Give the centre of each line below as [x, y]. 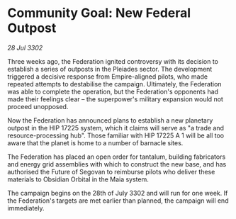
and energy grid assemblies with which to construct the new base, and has [117, 164]
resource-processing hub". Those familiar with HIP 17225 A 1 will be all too [116, 135]
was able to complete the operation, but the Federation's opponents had [113, 91]
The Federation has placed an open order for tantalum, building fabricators [117, 157]
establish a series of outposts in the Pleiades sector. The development [110, 69]
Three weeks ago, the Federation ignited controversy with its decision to [113, 61]
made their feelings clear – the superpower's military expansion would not [115, 99]
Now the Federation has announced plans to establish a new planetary [110, 120]
